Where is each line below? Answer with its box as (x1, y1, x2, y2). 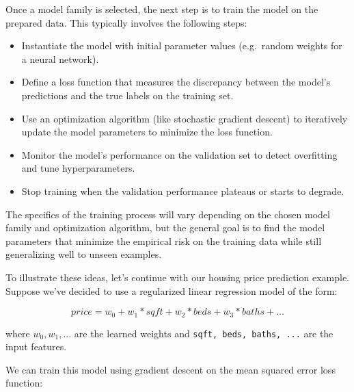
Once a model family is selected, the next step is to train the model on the (5, 2, 318, 16)
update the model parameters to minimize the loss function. (21, 125, 273, 139)
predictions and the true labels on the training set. (21, 88, 234, 102)
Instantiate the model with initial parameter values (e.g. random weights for (21, 38, 342, 53)
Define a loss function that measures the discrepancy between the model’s (21, 75, 331, 89)
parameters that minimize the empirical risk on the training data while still (5, 233, 322, 248)
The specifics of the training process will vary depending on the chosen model (5, 207, 330, 221)
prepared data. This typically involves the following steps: (5, 15, 247, 29)
